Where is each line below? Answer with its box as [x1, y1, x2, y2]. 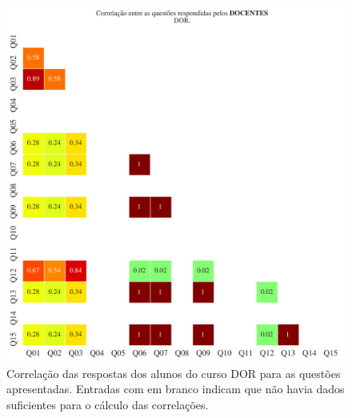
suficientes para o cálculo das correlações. [6, 396, 209, 412]
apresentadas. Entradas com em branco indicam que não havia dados [6, 380, 345, 397]
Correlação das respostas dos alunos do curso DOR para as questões [6, 364, 341, 381]
